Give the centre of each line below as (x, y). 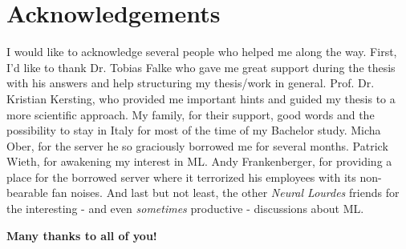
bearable (27, 193)
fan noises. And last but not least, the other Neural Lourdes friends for (225, 193)
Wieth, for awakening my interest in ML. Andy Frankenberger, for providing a (199, 161)
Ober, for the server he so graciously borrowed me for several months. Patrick (197, 145)
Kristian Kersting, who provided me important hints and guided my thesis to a (201, 98)
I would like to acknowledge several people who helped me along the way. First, (202, 52)
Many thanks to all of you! (82, 235)
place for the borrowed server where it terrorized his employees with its (181, 177)
